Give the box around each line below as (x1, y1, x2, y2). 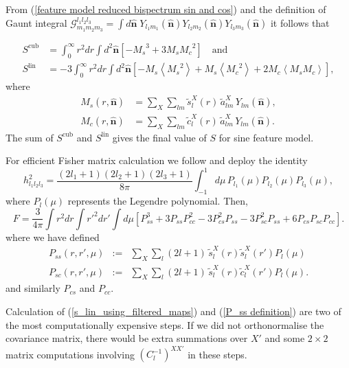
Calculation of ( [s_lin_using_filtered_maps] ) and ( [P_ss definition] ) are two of (5, 304, 341, 318)
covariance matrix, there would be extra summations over (5, 331, 248, 345)
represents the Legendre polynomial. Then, (67, 194, 248, 208)
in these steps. (188, 347, 247, 361)
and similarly (5, 281, 60, 295)
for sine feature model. (218, 130, 314, 144)
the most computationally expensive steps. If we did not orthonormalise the (5, 317, 324, 332)
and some (264, 331, 305, 345)
